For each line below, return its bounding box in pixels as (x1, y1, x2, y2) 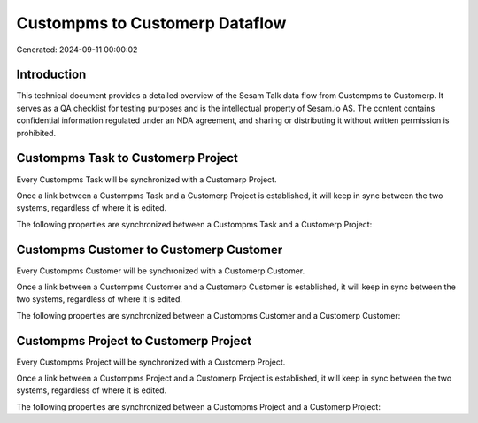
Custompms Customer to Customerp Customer (16, 242, 283, 257)
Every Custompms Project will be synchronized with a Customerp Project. (16, 357, 286, 367)
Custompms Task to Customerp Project (16, 150, 239, 165)
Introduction (16, 67, 87, 82)
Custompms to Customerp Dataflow (16, 13, 287, 33)
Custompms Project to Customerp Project (16, 333, 252, 349)
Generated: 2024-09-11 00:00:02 (16, 44, 138, 55)
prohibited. (16, 127, 57, 138)
